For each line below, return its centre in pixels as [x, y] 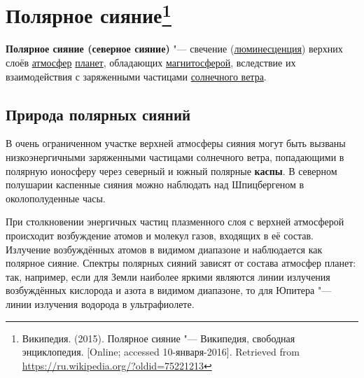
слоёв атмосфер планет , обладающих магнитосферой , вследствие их [151, 63]
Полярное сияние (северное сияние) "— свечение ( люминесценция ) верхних [174, 49]
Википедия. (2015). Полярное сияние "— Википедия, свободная [159, 338]
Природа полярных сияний [98, 114]
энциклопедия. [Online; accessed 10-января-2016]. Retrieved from [161, 352]
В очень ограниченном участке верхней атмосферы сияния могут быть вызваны [176, 143]
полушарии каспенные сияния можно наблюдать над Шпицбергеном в [155, 184]
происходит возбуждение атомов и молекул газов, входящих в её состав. [160, 235]
